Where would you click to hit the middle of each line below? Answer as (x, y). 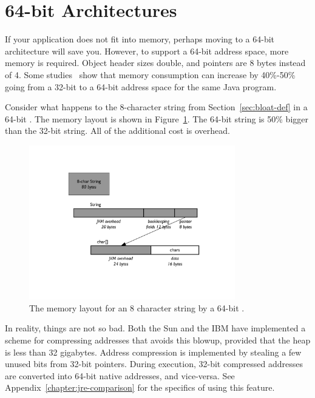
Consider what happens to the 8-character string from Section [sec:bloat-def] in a (156, 107)
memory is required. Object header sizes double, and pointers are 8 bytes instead (155, 63)
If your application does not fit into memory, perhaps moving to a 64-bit (140, 39)
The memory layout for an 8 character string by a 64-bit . (137, 307)
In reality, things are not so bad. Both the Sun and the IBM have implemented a (155, 328)
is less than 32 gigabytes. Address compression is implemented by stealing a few (153, 352)
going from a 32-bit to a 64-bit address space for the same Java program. (141, 86)
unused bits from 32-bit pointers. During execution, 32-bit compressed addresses (154, 364)
